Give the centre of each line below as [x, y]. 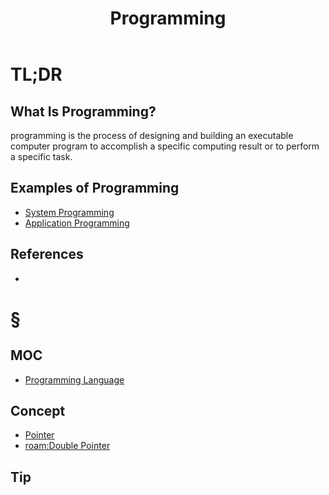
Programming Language [74, 379]
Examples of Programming [95, 188]
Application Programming [77, 223]
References [47, 254]
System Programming [69, 212]
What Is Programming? [83, 111]
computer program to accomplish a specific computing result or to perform [165, 146]
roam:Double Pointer [67, 446]
